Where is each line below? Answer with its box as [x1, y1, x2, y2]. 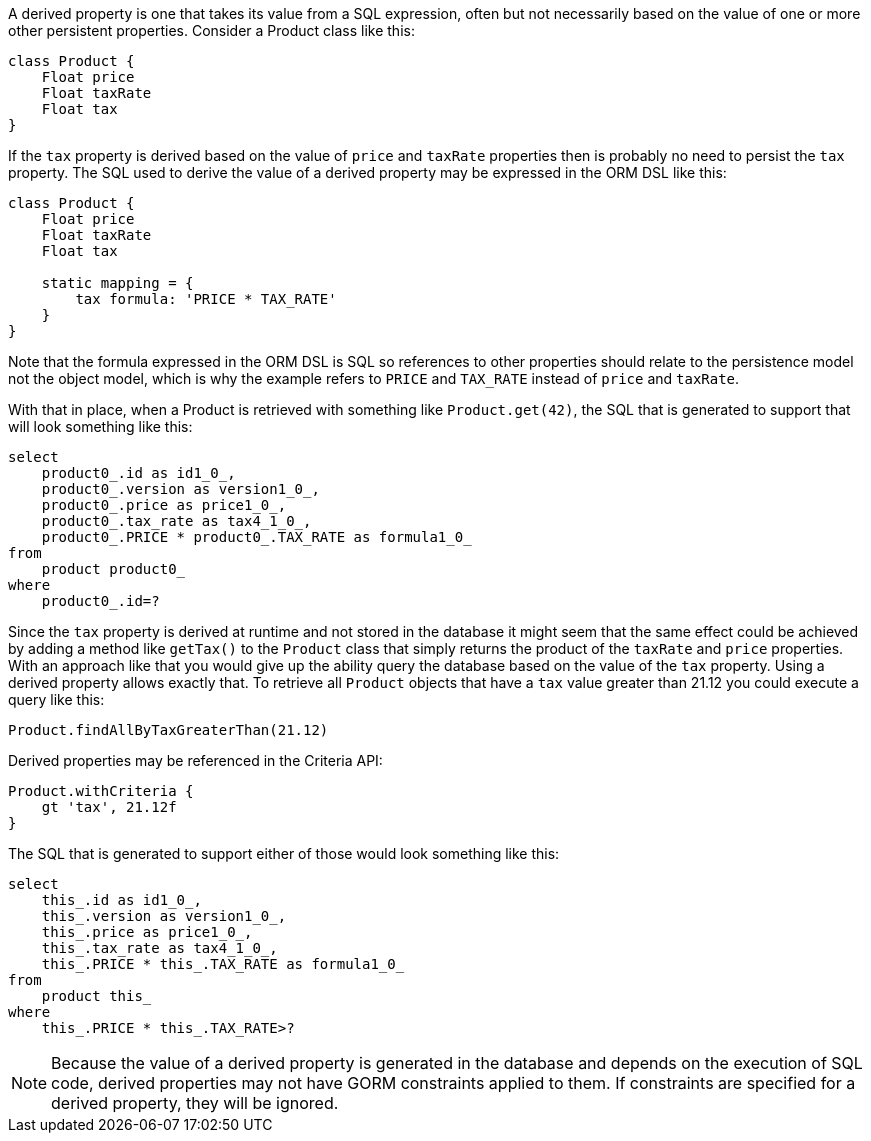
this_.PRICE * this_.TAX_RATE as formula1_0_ [41, 956, 405, 972]
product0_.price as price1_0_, [41, 497, 287, 513]
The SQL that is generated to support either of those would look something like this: [8, 845, 560, 862]
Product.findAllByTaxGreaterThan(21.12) [8, 722, 329, 738]
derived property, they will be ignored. [51, 1093, 339, 1113]
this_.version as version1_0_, [41, 908, 287, 924]
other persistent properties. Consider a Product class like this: [8, 22, 415, 39]
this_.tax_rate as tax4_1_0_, [41, 940, 278, 956]
